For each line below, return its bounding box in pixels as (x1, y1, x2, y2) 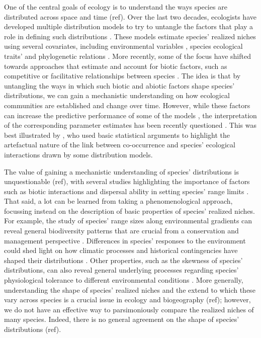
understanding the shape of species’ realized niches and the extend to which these (4, 284, 255, 295)
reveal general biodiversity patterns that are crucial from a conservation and (4, 225, 239, 236)
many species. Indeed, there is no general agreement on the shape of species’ (4, 314, 239, 324)
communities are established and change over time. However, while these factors (4, 100, 250, 110)
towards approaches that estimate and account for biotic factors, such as (4, 60, 227, 71)
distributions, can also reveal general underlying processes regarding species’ (4, 265, 239, 275)
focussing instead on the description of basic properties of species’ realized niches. (4, 205, 255, 216)
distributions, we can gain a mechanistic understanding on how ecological (4, 90, 230, 101)
